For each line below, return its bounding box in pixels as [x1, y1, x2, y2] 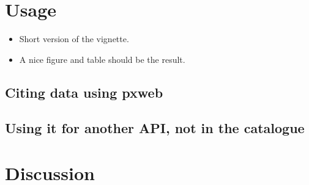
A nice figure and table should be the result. [19, 53, 185, 65]
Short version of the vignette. [19, 32, 129, 45]
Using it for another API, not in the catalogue [5, 118, 305, 137]
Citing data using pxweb [5, 82, 163, 101]
